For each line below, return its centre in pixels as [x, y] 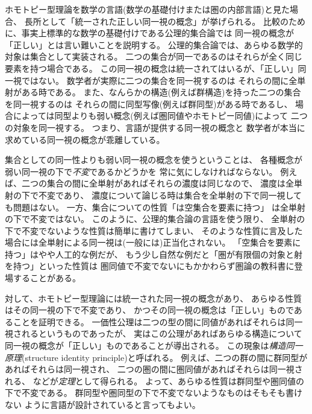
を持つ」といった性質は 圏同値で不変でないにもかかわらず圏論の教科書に [150, 266]
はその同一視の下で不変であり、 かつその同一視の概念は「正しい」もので [149, 310]
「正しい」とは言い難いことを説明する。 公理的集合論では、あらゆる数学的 [154, 44]
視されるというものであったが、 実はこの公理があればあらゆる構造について [154, 333]
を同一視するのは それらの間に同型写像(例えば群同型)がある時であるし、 [149, 104]
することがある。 [47, 278]
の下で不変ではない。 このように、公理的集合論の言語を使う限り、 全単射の [155, 219]
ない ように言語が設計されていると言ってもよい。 [103, 404]
